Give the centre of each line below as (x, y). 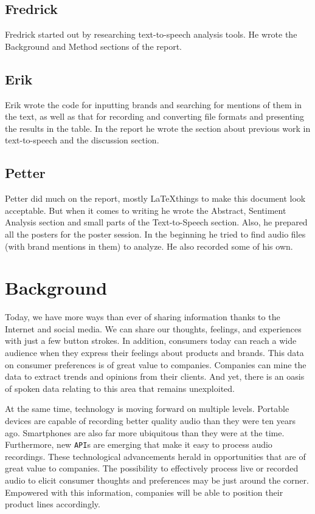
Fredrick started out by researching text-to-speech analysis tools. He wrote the (151, 34)
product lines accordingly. (53, 504)
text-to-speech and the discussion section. (82, 140)
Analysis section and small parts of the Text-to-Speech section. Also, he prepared (156, 222)
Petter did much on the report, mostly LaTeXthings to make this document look (155, 198)
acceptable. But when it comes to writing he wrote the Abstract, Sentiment (146, 210)
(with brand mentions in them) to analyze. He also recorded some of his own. (149, 246)
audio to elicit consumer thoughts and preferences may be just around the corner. (157, 480)
